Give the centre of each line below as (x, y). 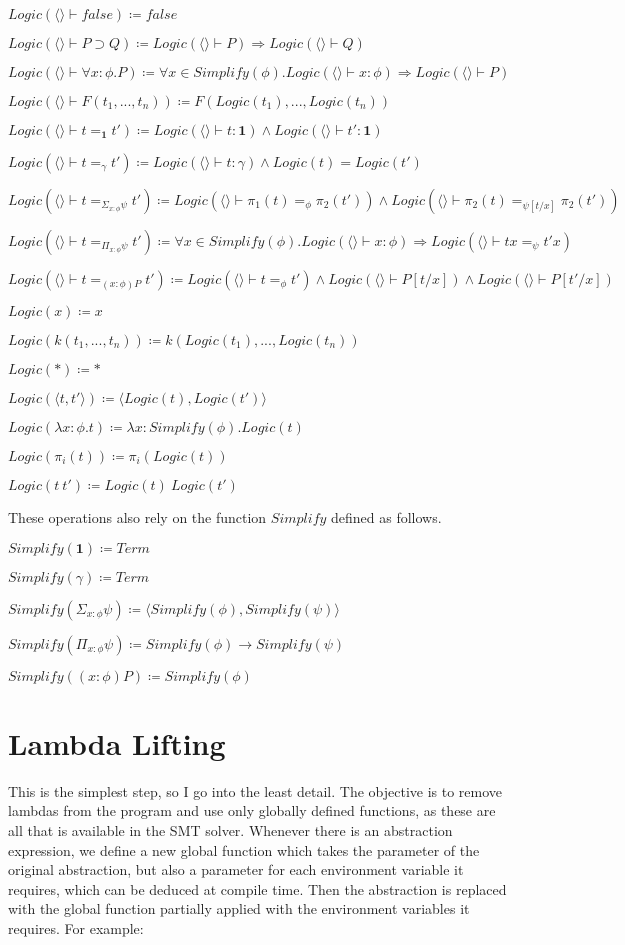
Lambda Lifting (117, 742)
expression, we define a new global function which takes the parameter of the (244, 849)
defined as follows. (386, 517)
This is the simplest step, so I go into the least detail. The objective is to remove (255, 790)
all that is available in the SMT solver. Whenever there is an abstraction (230, 829)
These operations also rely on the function (137, 517)
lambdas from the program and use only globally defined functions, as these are (252, 810)
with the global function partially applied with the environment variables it (239, 908)
